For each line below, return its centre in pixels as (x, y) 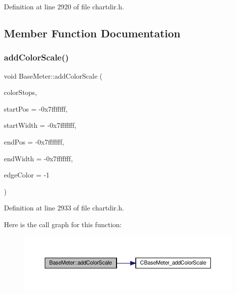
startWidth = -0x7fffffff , (40, 125)
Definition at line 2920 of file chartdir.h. (64, 6)
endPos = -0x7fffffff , (34, 141)
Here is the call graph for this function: (63, 224)
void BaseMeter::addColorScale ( (53, 75)
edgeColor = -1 (27, 175)
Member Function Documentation (92, 33)
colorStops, (21, 92)
